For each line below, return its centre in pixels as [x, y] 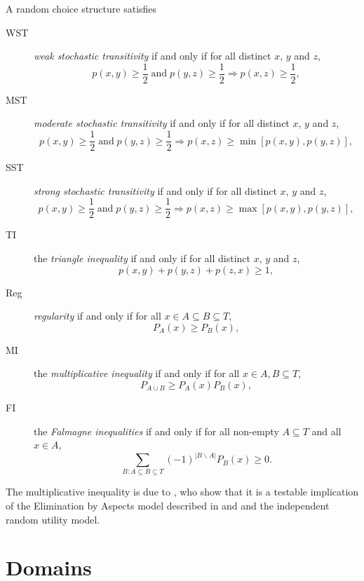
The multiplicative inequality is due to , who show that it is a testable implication [182, 492]
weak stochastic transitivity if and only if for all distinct [153, 56]
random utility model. [53, 519]
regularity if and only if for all [97, 316]
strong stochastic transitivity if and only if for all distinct [155, 190]
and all [326, 431]
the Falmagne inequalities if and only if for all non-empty [156, 431]
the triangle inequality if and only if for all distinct [142, 258]
